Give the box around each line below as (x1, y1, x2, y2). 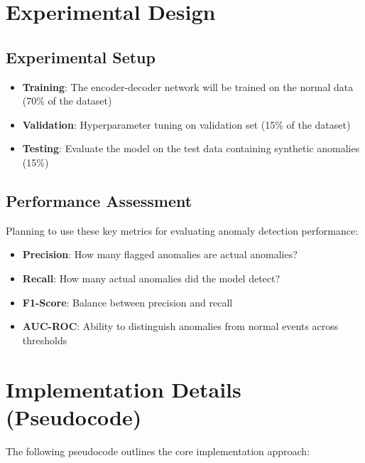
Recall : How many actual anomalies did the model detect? (22, 270, 280, 285)
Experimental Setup (6, 46, 156, 68)
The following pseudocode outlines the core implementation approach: (6, 443, 310, 458)
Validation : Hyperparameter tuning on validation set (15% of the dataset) (22, 117, 351, 132)
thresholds (22, 332, 67, 347)
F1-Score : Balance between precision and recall (22, 294, 233, 309)
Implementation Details (6, 374, 241, 403)
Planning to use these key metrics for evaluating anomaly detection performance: (6, 223, 359, 238)
